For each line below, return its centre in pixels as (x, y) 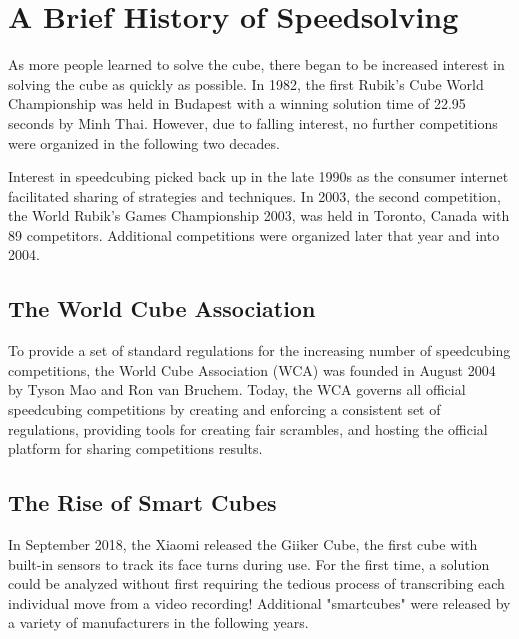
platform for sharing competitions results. (135, 448)
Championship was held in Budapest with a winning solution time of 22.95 (237, 103)
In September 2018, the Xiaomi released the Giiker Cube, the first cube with (243, 544)
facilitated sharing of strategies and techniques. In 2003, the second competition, (254, 195)
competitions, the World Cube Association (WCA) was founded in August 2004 (252, 369)
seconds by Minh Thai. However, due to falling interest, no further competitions (253, 122)
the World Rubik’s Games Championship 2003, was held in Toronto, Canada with (259, 215)
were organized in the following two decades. (144, 142)
